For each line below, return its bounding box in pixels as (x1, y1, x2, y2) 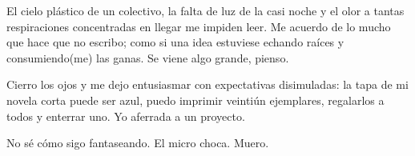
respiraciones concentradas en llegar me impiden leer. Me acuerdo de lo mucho (6, 18, 391, 34)
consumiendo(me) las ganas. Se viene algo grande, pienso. (6, 49, 289, 66)
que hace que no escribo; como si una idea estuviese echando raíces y (6, 34, 344, 50)
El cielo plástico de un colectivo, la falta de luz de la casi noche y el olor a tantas (6, 2, 405, 18)
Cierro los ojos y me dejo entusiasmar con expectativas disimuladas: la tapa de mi (6, 76, 409, 93)
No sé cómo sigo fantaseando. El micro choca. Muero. (6, 134, 269, 151)
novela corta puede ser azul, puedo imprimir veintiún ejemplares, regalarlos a (6, 91, 385, 108)
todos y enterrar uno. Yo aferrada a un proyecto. (6, 107, 245, 124)
